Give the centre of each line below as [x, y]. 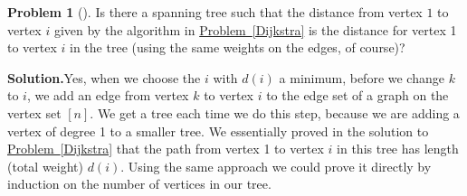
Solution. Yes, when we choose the [104, 77]
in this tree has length [398, 149]
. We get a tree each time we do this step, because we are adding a [275, 112]
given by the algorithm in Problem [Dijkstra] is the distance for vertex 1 [255, 29]
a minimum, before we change [362, 77]
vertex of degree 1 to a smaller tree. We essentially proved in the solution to [218, 131]
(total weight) [45, 166]
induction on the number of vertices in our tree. [139, 184]
